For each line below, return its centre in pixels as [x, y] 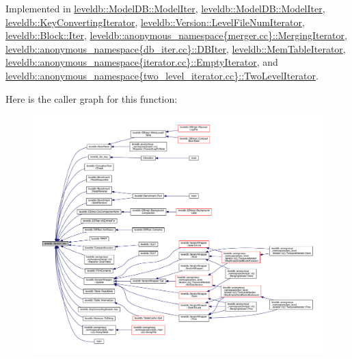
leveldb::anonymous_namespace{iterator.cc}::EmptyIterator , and [142, 62]
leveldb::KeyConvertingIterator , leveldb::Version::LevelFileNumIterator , [155, 22]
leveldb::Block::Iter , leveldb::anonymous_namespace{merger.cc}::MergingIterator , [176, 35]
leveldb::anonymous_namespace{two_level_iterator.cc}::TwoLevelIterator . [162, 75]
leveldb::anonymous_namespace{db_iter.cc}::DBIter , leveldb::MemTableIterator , [176, 48]
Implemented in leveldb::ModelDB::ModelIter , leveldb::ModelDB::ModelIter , [165, 8]
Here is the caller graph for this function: [92, 98]
